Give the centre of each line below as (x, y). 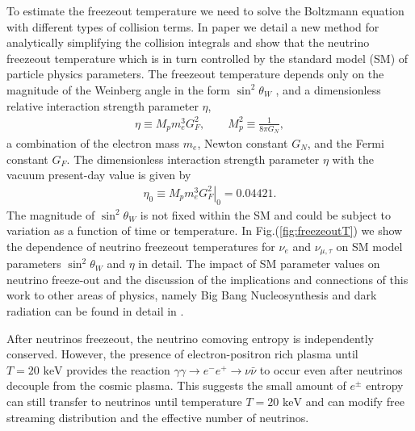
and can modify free (355, 401)
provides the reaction (118, 369)
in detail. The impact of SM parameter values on (259, 264)
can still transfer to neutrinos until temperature (124, 401)
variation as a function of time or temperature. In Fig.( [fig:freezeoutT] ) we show (205, 230)
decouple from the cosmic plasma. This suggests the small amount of (176, 385)
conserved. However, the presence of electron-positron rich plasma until (182, 354)
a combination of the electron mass (93, 142)
